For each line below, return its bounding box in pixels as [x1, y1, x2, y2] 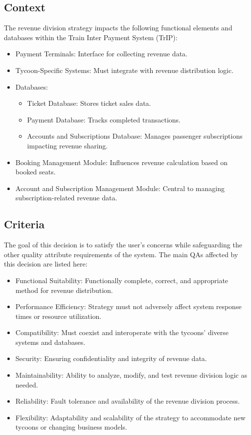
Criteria [4, 217, 45, 232]
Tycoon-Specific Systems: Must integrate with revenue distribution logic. [15, 65, 234, 75]
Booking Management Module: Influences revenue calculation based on [15, 157, 228, 167]
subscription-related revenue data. [15, 193, 117, 203]
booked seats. [15, 167, 56, 177]
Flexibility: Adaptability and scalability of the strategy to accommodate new [15, 412, 246, 422]
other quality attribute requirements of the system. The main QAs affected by [4, 249, 238, 259]
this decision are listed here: [4, 259, 88, 269]
